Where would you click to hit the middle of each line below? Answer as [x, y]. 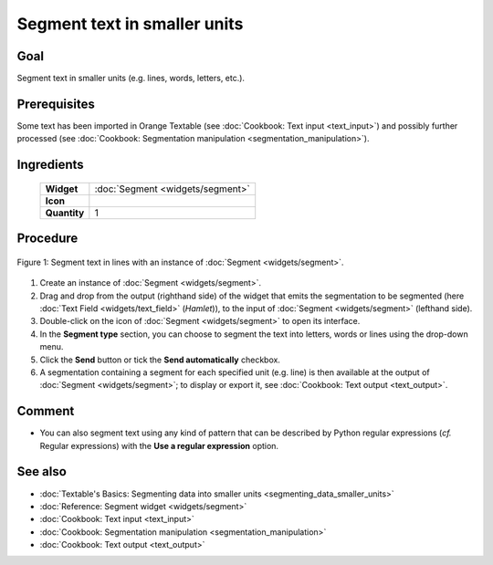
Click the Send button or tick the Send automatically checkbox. [160, 360]
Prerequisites [56, 104]
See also [42, 471]
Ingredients [50, 165]
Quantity [65, 213]
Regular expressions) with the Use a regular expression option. [159, 445]
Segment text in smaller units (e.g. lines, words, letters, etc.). [131, 78]
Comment [46, 411]
